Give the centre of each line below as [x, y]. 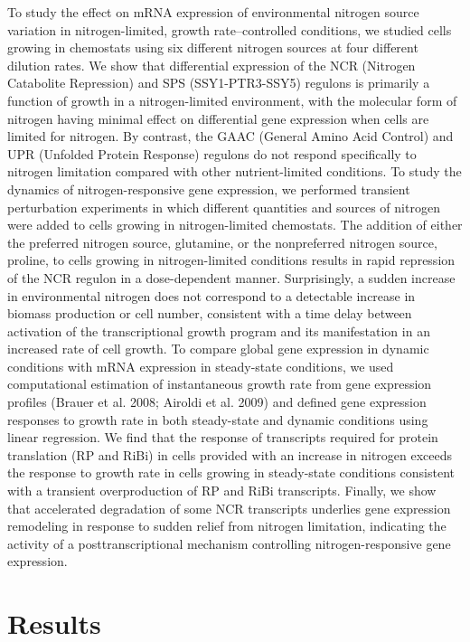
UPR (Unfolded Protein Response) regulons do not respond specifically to [212, 153]
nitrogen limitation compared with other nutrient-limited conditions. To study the [235, 171]
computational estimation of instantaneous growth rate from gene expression [220, 384]
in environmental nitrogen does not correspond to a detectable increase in [211, 295]
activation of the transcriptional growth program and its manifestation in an [219, 330]
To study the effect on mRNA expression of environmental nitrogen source [213, 12]
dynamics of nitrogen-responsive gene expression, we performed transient [209, 189]
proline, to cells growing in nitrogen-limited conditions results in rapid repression [231, 260]
